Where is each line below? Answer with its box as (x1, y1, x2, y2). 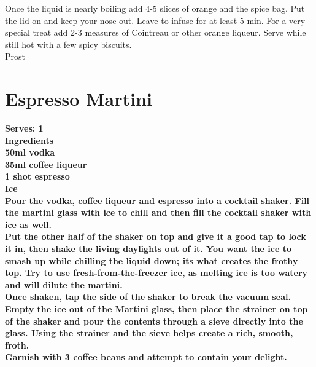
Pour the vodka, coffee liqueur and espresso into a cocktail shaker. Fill (5, 194, 310, 207)
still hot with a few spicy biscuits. (5, 37, 132, 50)
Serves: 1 (5, 122, 44, 135)
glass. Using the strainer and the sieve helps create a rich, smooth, (5, 326, 293, 339)
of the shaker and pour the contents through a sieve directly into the (5, 314, 303, 327)
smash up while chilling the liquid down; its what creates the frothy (5, 254, 298, 267)
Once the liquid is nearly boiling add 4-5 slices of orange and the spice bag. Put (5, 2, 305, 14)
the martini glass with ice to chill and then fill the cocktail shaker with (5, 206, 312, 219)
